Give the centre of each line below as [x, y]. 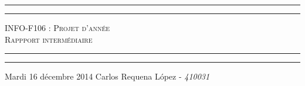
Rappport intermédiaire [49, 39]
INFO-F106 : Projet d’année [57, 27]
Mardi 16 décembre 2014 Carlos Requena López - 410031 [107, 76]
